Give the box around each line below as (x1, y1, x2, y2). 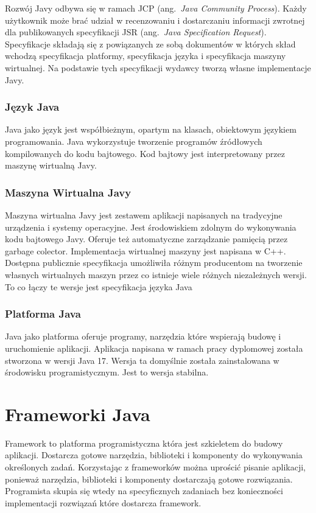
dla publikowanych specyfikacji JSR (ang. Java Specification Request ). (5, 26, 267, 38)
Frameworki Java (5, 401, 150, 426)
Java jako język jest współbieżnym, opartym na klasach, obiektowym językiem (5, 123, 297, 136)
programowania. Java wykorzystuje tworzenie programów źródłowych (5, 134, 262, 147)
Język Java (5, 99, 60, 114)
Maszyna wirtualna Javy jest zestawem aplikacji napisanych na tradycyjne (5, 208, 283, 221)
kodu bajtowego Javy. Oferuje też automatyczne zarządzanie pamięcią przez (5, 232, 288, 245)
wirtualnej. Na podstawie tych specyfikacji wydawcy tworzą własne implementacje (5, 61, 311, 74)
